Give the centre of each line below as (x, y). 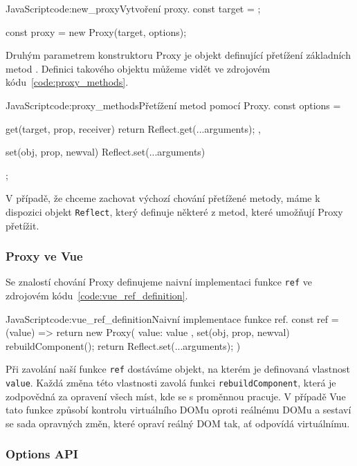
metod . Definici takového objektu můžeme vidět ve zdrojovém (138, 68)
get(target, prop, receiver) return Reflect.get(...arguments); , (133, 128)
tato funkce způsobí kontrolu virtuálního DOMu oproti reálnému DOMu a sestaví (178, 410)
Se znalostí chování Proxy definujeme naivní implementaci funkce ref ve (159, 282)
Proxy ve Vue (44, 256)
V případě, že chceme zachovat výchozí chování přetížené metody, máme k (163, 198)
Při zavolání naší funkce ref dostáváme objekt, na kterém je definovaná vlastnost (178, 369)
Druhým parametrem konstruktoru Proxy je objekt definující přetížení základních (178, 55)
